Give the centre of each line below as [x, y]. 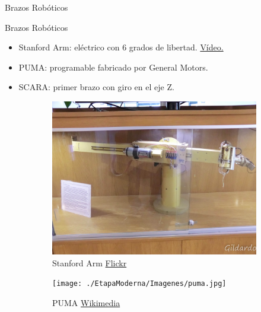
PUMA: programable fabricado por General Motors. [113, 67]
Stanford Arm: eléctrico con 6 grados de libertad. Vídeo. [121, 47]
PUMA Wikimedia [86, 302]
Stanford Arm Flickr [90, 262]
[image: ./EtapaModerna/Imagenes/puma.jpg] [139, 284]
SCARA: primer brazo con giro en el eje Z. [96, 87]
